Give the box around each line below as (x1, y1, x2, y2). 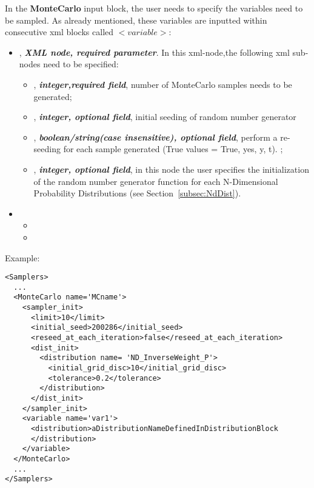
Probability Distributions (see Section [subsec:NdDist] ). (33, 187, 241, 199)
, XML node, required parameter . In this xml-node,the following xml (19, 45, 290, 58)
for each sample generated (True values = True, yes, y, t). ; (63, 142, 283, 155)
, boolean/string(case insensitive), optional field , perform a (33, 130, 278, 143)
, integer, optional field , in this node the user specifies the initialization (33, 162, 309, 175)
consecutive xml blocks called (5, 25, 114, 38)
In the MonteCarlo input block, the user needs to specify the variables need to (5, 2, 303, 14)
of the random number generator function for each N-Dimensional (33, 175, 278, 187)
